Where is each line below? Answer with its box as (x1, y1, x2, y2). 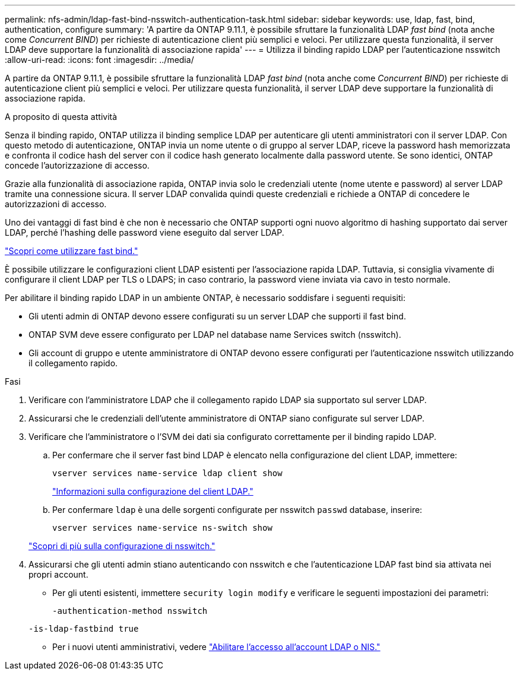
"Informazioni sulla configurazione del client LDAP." (52, 486, 253, 496)
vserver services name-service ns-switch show (52, 523, 272, 533)
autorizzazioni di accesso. (5, 199, 107, 209)
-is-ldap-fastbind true (28, 624, 139, 633)
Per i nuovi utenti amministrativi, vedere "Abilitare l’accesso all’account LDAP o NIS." (52, 642, 381, 652)
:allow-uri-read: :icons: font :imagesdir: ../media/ (5, 55, 194, 65)
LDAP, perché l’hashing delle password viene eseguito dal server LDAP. (5, 227, 284, 237)
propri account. (28, 569, 88, 579)
